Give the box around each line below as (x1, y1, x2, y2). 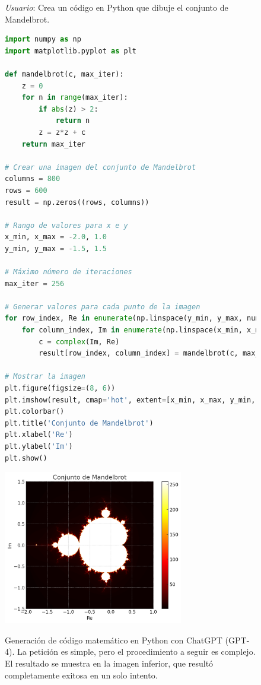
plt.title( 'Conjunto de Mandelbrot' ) (5, 418, 154, 427)
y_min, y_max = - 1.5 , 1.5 (5, 244, 107, 253)
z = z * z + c (39, 128, 86, 137)
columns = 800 (5, 175, 61, 183)
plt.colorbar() (5, 407, 65, 416)
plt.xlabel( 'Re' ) (5, 430, 73, 439)
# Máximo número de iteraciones (5, 268, 132, 277)
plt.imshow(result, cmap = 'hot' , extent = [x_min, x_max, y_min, (5, 395, 256, 404)
